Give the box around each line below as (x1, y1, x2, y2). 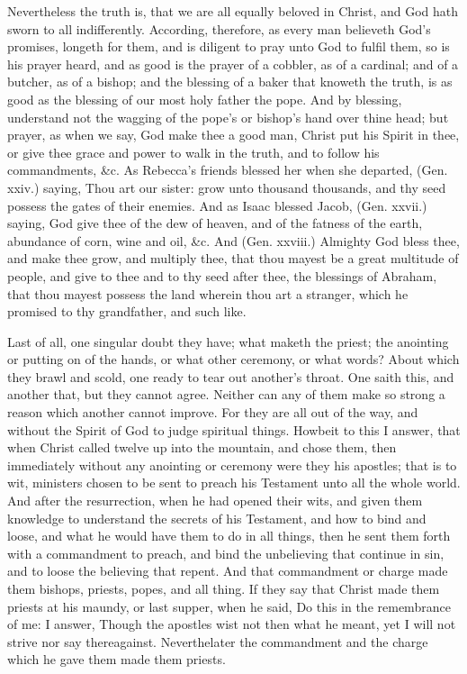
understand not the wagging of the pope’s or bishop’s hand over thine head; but (7, 107, 449, 126)
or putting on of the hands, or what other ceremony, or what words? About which (7, 350, 460, 369)
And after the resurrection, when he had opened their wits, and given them (7, 491, 423, 510)
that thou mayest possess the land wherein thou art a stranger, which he (7, 284, 409, 303)
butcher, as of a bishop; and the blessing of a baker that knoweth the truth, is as (7, 72, 453, 91)
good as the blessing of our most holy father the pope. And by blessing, (7, 89, 402, 108)
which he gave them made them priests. (7, 650, 226, 669)
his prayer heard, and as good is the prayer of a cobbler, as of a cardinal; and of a (7, 54, 459, 73)
